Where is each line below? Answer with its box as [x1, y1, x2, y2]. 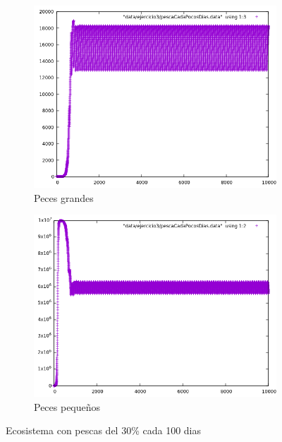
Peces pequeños [34, 399, 101, 414]
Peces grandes [34, 190, 94, 205]
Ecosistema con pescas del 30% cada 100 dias [6, 423, 202, 438]
